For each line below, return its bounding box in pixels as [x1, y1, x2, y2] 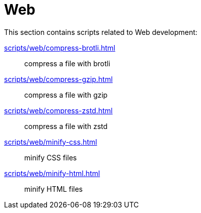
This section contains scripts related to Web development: [4, 27, 197, 36]
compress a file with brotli [24, 59, 111, 68]
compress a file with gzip [24, 90, 108, 99]
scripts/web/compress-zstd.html [4, 106, 113, 115]
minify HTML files [24, 184, 83, 193]
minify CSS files [24, 153, 77, 162]
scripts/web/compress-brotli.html [4, 43, 116, 52]
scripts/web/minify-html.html [4, 168, 100, 178]
